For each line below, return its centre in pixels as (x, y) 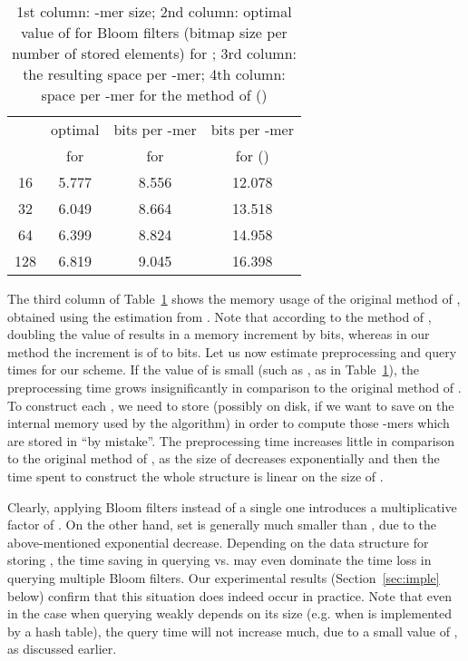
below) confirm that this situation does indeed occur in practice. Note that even (229, 595)
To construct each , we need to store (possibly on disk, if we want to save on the (231, 405)
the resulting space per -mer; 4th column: (154, 74)
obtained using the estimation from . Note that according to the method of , (219, 316)
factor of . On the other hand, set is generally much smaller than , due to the (222, 525)
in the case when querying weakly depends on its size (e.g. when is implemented (229, 613)
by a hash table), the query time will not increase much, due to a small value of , (233, 631)
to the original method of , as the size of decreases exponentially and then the (224, 458)
